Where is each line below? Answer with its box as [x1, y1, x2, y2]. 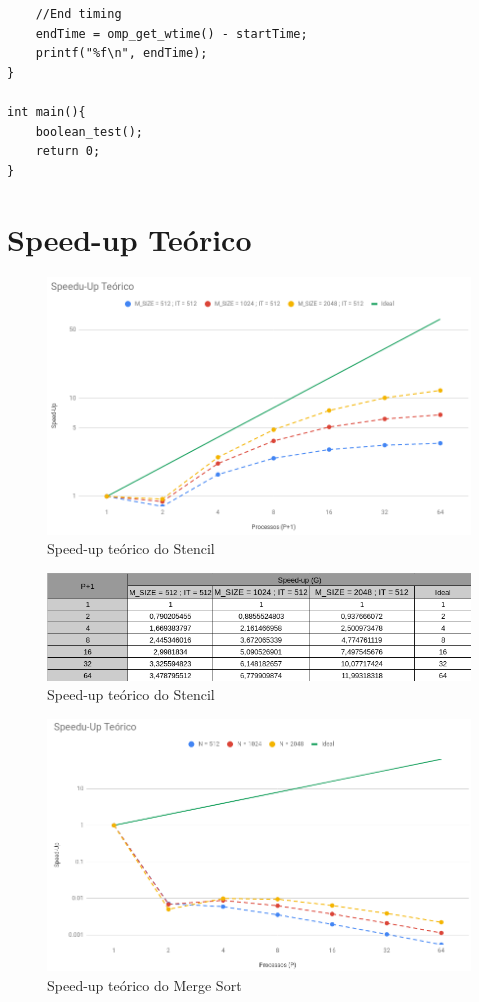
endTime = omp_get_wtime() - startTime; [35, 26, 308, 41]
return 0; [35, 144, 101, 159]
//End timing [35, 7, 122, 21]
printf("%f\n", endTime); [35, 46, 208, 61]
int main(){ [7, 104, 86, 119]
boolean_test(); [35, 124, 144, 139]
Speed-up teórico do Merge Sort [47, 974, 242, 995]
